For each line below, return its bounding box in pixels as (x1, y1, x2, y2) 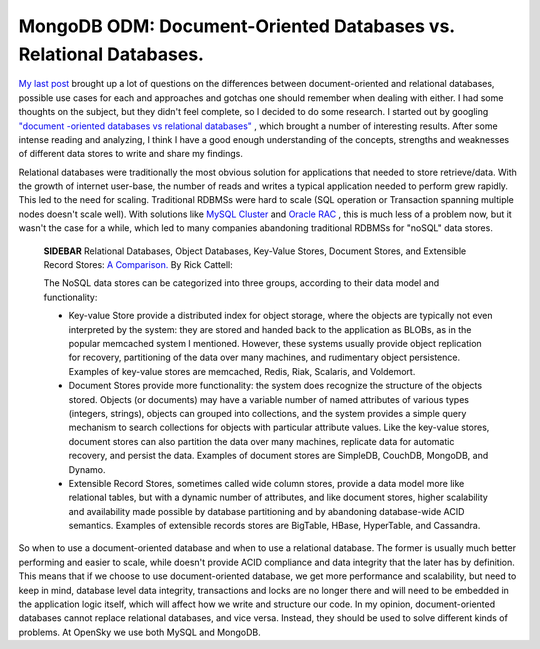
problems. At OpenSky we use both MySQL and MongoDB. (18, 626, 262, 638)
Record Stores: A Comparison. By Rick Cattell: (43, 259, 234, 271)
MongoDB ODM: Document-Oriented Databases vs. (18, 15, 455, 37)
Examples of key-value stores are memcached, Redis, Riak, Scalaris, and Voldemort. (68, 365, 416, 377)
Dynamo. (68, 463, 106, 475)
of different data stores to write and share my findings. (18, 148, 244, 160)
